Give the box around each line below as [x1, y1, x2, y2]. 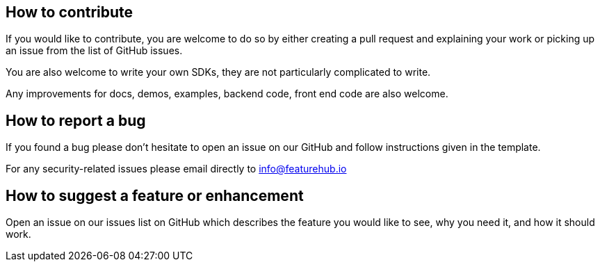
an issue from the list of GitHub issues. [6, 44, 183, 57]
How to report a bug [6, 111, 146, 129]
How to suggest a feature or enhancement [6, 186, 304, 204]
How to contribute [6, 3, 133, 21]
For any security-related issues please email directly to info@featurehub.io [6, 163, 347, 175]
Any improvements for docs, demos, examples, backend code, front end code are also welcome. [6, 88, 448, 100]
